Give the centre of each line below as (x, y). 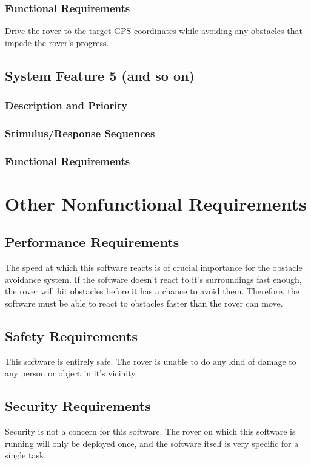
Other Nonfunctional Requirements (156, 203)
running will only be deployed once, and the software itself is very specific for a (152, 443)
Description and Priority (66, 105)
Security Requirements (78, 406)
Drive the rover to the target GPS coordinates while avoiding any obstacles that (154, 31)
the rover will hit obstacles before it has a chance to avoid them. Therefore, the (152, 291)
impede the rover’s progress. (57, 42)
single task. (26, 455)
